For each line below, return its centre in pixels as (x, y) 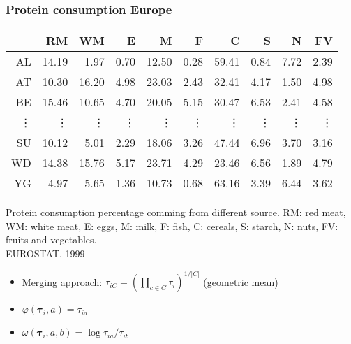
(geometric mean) (241, 281)
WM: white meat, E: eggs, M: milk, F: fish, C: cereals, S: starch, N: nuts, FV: (172, 225)
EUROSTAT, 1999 (45, 253)
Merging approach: (62, 281)
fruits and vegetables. (51, 239)
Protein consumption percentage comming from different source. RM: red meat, (176, 212)
